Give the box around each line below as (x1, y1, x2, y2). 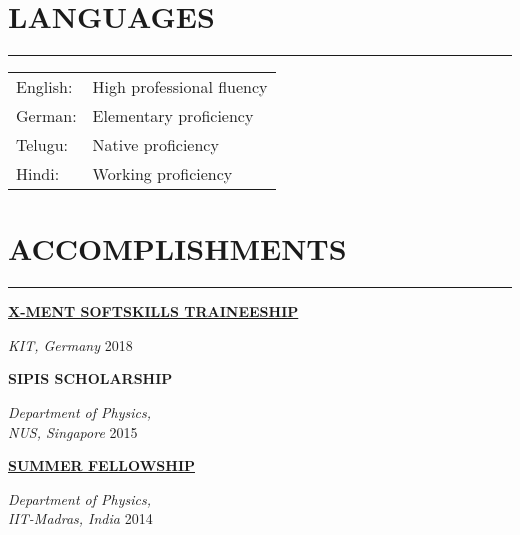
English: (16, 75, 73, 99)
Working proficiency (92, 162, 233, 186)
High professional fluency (92, 75, 268, 99)
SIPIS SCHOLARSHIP (8, 368, 173, 389)
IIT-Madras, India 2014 (8, 508, 153, 529)
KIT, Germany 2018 (8, 334, 133, 355)
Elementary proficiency (92, 104, 254, 128)
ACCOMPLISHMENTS (8, 228, 347, 269)
